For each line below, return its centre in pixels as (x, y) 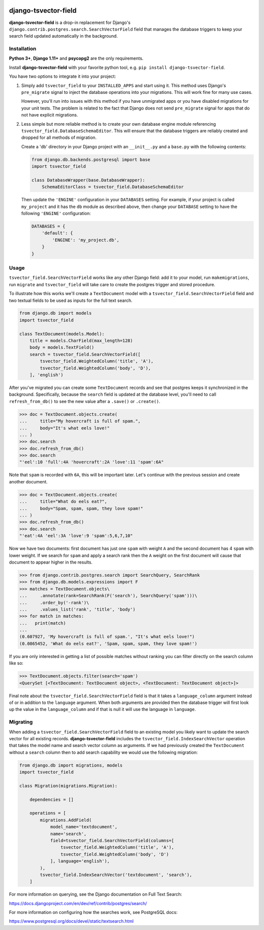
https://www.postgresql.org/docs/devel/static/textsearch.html (71, 921)
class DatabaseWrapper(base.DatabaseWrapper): (88, 180)
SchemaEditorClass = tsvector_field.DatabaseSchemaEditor (113, 187)
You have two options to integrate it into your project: (63, 76)
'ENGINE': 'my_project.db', (86, 240)
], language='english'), (80, 861)
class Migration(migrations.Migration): (68, 786)
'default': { (57, 233)
